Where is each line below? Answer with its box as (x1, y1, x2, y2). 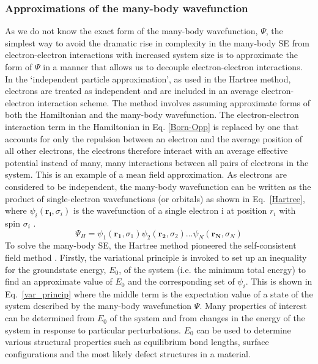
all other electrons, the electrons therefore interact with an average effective (5, 144, 288, 157)
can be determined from (5, 311, 95, 324)
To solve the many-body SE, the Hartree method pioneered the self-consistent (5, 239, 297, 252)
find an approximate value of (5, 275, 113, 288)
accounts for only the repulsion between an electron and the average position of (5, 132, 303, 145)
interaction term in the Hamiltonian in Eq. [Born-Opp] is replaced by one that (5, 120, 299, 133)
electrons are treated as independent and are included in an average (5, 84, 259, 97)
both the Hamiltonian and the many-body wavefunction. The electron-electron (5, 108, 299, 121)
